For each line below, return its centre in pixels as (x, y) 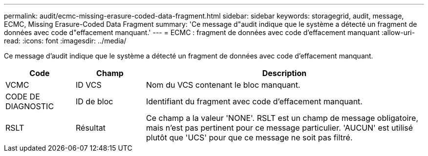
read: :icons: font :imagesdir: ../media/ (65, 41)
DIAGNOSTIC (30, 106)
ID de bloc (94, 101)
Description (284, 73)
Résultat (90, 128)
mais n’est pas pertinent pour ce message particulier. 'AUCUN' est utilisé (279, 128)
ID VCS (88, 85)
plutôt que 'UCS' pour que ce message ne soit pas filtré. (249, 137)
